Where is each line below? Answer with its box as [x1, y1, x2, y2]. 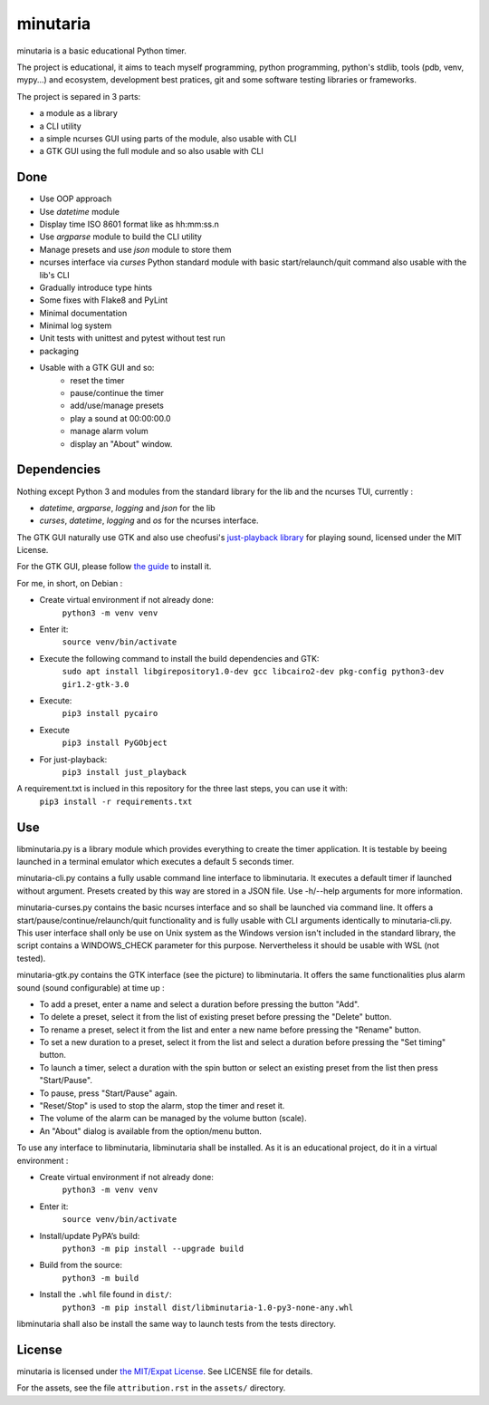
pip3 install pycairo [62, 708, 158, 719]
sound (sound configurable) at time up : [16, 982, 165, 993]
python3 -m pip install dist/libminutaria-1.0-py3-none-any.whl [62, 1302, 354, 1313]
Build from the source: [39, 1260, 122, 1271]
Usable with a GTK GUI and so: [39, 363, 155, 373]
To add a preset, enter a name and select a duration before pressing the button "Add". [39, 998, 360, 1010]
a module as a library [39, 108, 118, 119]
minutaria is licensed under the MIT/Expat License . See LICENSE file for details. [16, 1365, 313, 1377]
